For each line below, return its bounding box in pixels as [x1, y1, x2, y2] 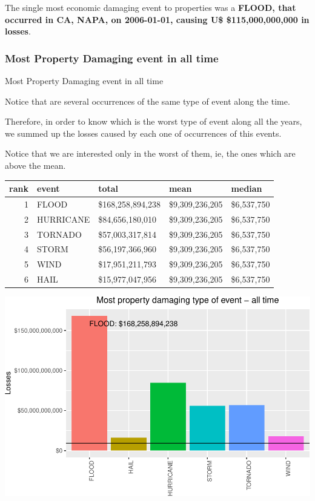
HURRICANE [36, 212, 90, 225]
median [231, 182, 262, 195]
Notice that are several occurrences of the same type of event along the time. [5, 94, 290, 107]
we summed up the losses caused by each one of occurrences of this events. [5, 126, 282, 139]
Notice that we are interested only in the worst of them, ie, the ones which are [5, 147, 296, 160]
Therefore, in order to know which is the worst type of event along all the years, [5, 115, 302, 128]
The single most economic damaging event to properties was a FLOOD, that [5, 1, 296, 13]
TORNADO [36, 228, 82, 240]
